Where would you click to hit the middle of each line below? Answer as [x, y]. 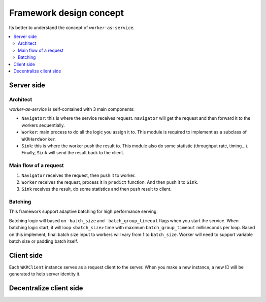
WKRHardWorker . [39, 139]
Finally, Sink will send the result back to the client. [73, 153]
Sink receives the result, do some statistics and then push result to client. [97, 189]
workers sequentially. [43, 125]
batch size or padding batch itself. [44, 241]
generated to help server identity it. [45, 274]
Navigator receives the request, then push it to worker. [79, 175]
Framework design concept [66, 13]
